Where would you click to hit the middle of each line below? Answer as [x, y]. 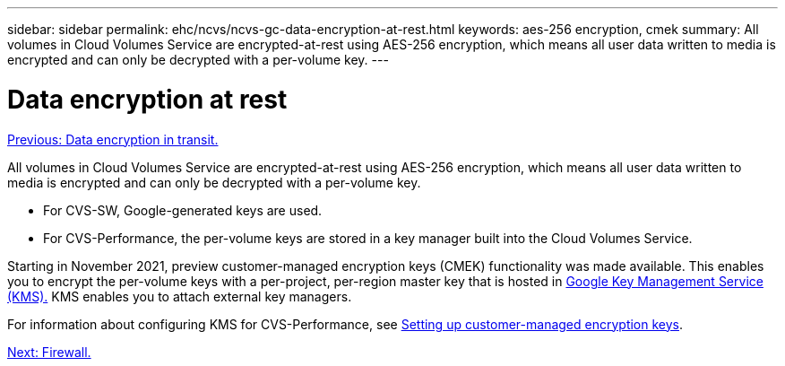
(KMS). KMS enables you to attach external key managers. [180, 296]
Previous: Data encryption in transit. [113, 139]
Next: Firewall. [49, 352]
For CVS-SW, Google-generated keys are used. [183, 210]
